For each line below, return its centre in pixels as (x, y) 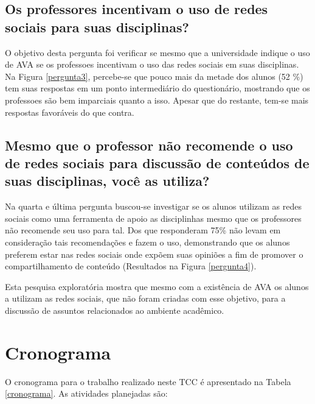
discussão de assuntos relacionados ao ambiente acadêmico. (115, 310)
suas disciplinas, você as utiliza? (107, 181)
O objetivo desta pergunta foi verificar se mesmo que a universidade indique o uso (157, 52)
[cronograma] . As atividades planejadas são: (86, 393)
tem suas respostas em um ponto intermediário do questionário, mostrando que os (157, 88)
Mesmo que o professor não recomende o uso (149, 145)
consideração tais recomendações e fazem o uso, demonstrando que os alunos (147, 242)
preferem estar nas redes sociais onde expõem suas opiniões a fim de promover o (154, 254)
